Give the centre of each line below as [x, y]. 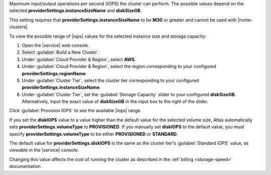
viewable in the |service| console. [44, 150]
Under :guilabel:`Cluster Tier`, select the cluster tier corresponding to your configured [110, 80]
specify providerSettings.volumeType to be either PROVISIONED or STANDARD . [94, 134]
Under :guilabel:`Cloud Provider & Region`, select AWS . [79, 59]
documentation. [26, 166]
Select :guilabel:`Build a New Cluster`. [61, 52]
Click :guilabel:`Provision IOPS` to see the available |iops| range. [76, 111]
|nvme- [245, 20]
